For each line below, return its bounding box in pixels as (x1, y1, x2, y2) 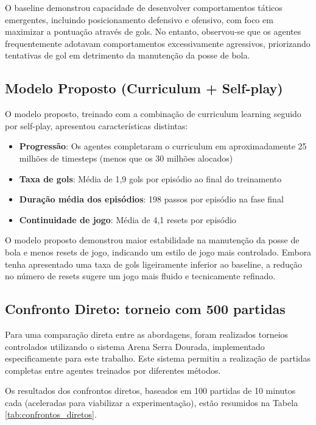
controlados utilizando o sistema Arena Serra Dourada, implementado (5, 340, 265, 352)
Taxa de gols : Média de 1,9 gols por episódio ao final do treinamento (19, 172, 282, 185)
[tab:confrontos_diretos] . (5, 408, 97, 421)
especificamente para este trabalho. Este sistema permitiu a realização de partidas (5, 352, 311, 365)
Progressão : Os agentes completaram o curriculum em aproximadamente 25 (19, 140, 307, 152)
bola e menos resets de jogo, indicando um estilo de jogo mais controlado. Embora (5, 245, 312, 258)
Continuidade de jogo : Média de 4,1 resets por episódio (19, 213, 236, 226)
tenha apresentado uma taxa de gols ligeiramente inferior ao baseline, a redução (5, 257, 303, 270)
